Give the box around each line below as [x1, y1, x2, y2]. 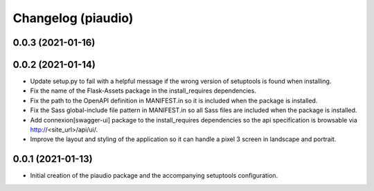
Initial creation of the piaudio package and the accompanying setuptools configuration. [30, 172, 278, 180]
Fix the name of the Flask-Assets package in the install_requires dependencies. [30, 87, 256, 95]
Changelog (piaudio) [12, 10, 134, 26]
